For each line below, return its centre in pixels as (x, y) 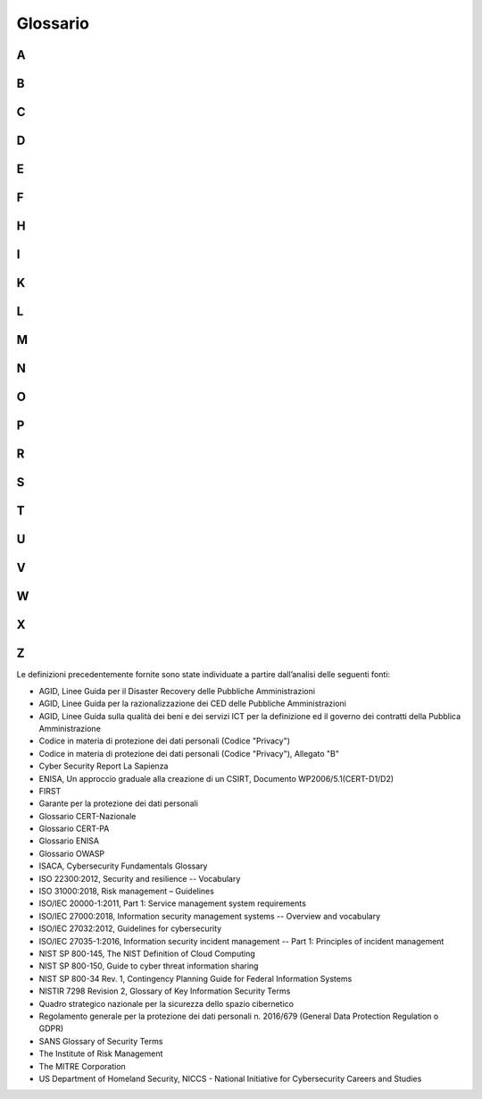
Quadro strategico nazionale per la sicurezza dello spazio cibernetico (166, 1003)
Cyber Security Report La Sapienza (104, 766)
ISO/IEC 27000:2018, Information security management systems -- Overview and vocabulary (210, 916)
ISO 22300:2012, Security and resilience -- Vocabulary (140, 878)
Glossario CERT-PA (74, 829)
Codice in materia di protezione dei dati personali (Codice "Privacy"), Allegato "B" (189, 753)
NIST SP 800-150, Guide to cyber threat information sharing (149, 966)
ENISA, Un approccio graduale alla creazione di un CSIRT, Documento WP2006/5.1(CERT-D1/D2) (216, 778)
